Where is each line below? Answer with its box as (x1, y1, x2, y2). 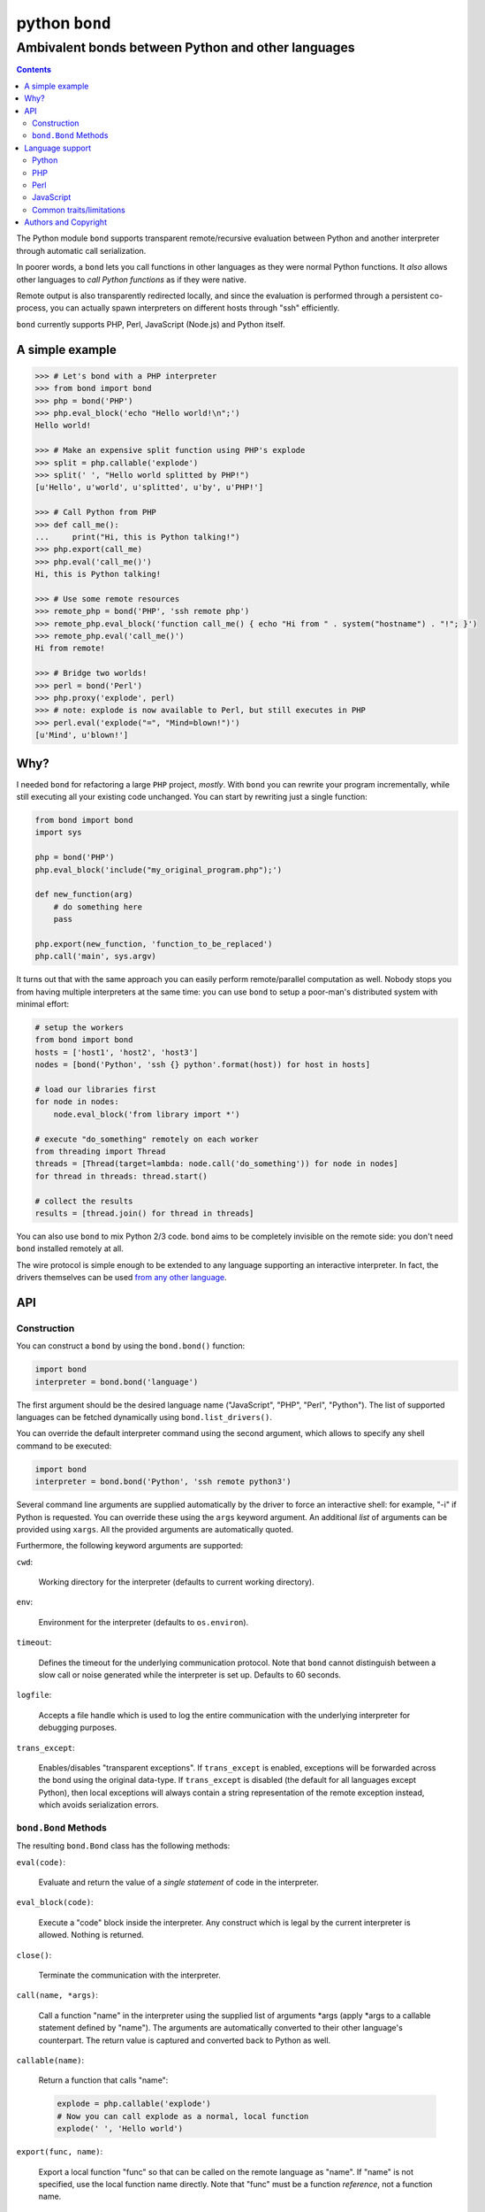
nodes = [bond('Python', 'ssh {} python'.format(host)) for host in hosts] (34, 1060, 371, 1070)
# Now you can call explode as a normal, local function (57, 2111, 309, 2121)
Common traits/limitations (32, 204, 125, 215)
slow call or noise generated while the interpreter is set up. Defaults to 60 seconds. (38, 1670, 342, 1680)
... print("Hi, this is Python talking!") (34, 532, 240, 541)
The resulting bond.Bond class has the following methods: (16, 1840, 231, 1851)
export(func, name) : (16, 2147, 103, 2157)
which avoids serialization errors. (38, 1800, 159, 1810)
